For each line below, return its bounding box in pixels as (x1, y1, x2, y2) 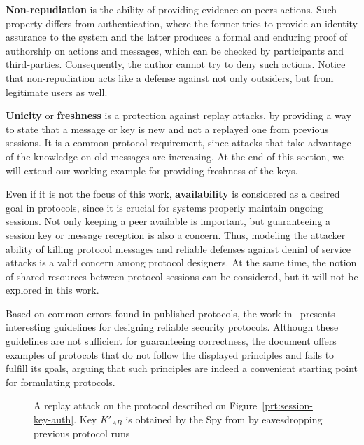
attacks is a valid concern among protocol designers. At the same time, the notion (6, 255, 357, 270)
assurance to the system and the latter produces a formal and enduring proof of (6, 29, 348, 44)
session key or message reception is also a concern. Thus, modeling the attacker (6, 227, 346, 242)
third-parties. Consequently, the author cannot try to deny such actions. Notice (6, 57, 346, 71)
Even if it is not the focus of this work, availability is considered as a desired (6, 186, 340, 201)
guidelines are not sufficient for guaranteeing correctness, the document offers (6, 334, 337, 348)
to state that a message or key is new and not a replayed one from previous (6, 121, 329, 136)
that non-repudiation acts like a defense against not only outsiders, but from (6, 70, 334, 85)
